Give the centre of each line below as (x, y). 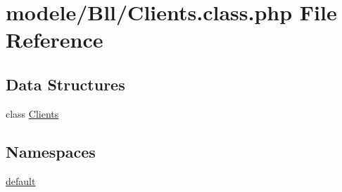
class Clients (32, 113)
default (21, 180)
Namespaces (51, 151)
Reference (55, 40)
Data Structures (65, 84)
